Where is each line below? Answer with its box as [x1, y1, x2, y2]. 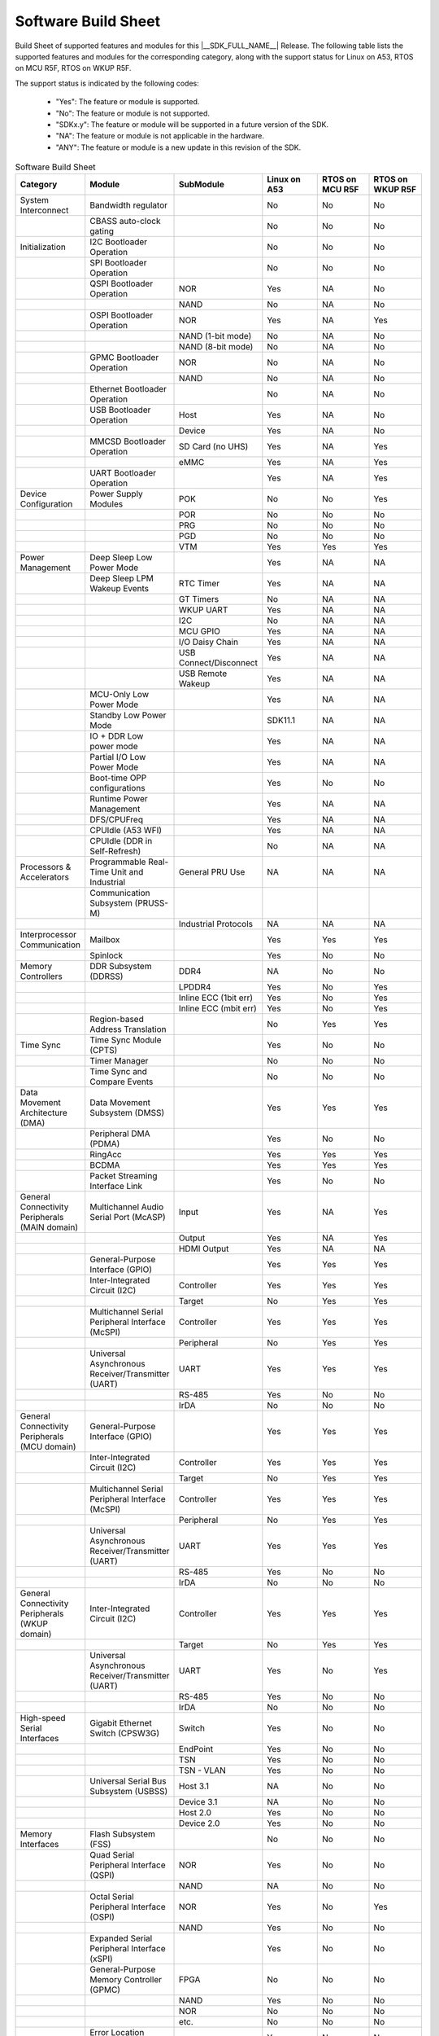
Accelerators [20, 871, 69, 883]
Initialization [20, 241, 67, 252]
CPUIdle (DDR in [89, 836, 153, 847]
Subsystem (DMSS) [89, 1108, 165, 1119]
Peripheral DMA [89, 1128, 150, 1139]
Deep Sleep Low [89, 552, 153, 564]
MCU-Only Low [89, 689, 150, 700]
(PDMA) [89, 1139, 120, 1150]
